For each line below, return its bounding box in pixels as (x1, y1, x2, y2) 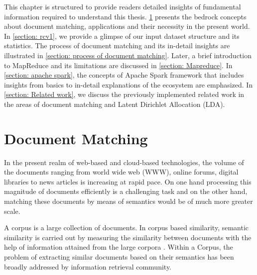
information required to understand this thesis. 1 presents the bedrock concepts (4, 11, 247, 21)
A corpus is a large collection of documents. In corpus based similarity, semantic (4, 222, 249, 233)
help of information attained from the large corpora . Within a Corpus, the (4, 242, 233, 252)
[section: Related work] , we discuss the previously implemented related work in (4, 89, 245, 99)
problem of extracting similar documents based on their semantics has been (4, 252, 234, 262)
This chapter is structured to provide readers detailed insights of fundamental (4, 1, 241, 11)
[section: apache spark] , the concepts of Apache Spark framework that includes (4, 70, 244, 80)
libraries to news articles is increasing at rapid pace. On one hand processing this (4, 176, 252, 186)
